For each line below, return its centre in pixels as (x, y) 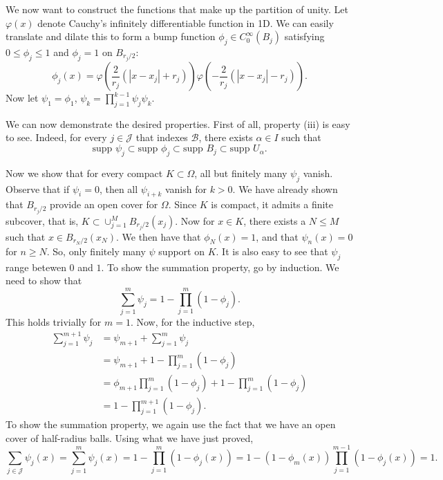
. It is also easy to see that (272, 251)
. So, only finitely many (96, 251)
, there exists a (275, 220)
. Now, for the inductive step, (192, 322)
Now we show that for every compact (84, 173)
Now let (22, 98)
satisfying (304, 36)
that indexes (162, 137)
